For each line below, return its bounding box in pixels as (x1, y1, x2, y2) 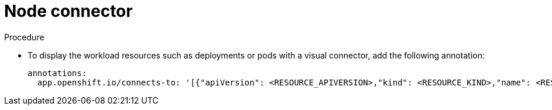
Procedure (4, 32, 44, 42)
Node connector (4, 1, 133, 21)
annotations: (28, 68, 87, 78)
